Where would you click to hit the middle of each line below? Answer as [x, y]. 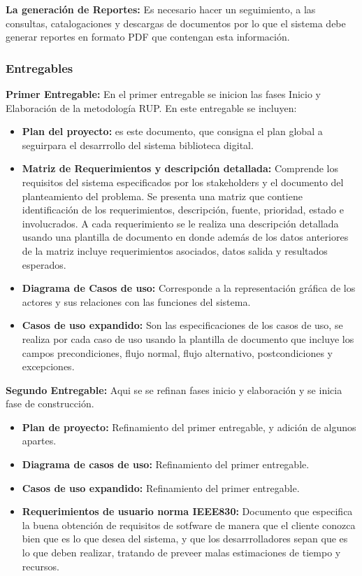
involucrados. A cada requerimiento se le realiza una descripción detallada [180, 223]
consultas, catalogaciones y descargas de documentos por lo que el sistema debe [176, 23]
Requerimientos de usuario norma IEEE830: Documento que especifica [187, 511]
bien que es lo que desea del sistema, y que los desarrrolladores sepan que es [185, 539]
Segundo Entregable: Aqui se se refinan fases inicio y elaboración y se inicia [174, 389]
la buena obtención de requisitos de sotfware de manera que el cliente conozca [189, 525]
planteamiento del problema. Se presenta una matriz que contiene [162, 196]
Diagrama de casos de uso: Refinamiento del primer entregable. [166, 464]
